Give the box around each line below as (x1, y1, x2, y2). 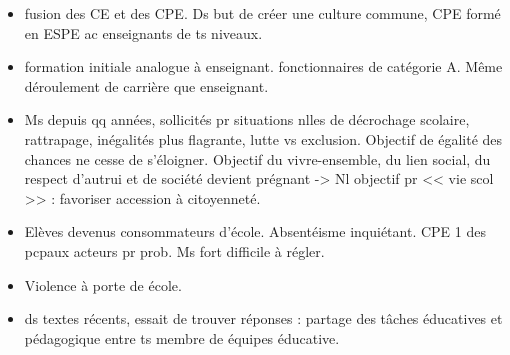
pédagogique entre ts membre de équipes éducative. (24, 327, 340, 348)
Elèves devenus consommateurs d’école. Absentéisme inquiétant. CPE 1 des (24, 221, 486, 242)
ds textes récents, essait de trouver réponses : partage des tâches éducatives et (24, 308, 503, 329)
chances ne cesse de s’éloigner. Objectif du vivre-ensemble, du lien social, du (24, 148, 491, 169)
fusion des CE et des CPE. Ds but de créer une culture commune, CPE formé (24, 3, 501, 23)
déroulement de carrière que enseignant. (24, 75, 269, 96)
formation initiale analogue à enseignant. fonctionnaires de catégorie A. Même (24, 56, 503, 77)
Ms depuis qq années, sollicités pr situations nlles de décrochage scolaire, (24, 109, 470, 130)
